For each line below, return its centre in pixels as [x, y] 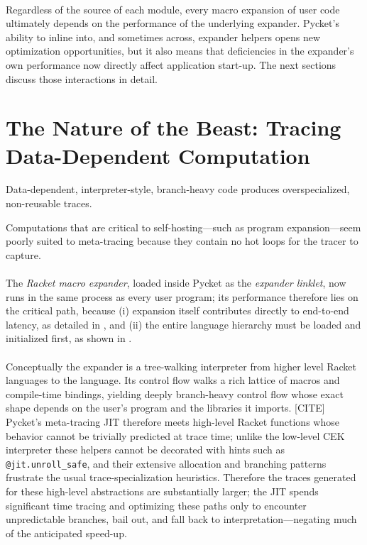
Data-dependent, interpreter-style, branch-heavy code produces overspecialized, [178, 189]
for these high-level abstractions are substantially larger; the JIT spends [162, 491]
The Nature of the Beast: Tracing [174, 127]
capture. [23, 254]
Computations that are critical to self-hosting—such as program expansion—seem [183, 227]
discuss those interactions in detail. [82, 78]
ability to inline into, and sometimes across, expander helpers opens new [163, 37]
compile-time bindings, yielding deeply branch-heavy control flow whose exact [175, 393]
